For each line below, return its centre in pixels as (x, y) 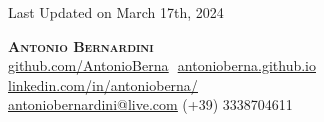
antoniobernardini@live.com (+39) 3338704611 (150, 104)
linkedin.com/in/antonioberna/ (103, 84)
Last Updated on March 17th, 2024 (116, 12)
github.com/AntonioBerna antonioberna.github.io (162, 65)
